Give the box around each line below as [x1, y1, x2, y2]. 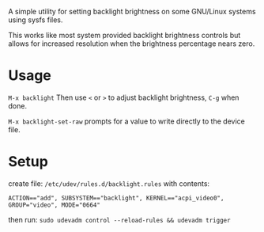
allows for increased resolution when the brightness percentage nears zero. [8, 39, 255, 48]
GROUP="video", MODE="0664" [8, 201, 101, 209]
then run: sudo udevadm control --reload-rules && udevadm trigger [8, 215, 231, 224]
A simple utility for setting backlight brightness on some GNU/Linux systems [8, 7, 256, 16]
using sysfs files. [8, 15, 63, 25]
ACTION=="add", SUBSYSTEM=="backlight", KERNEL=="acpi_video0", [8, 194, 224, 202]
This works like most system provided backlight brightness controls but [8, 31, 241, 40]
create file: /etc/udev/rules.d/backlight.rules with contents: [8, 178, 210, 188]
